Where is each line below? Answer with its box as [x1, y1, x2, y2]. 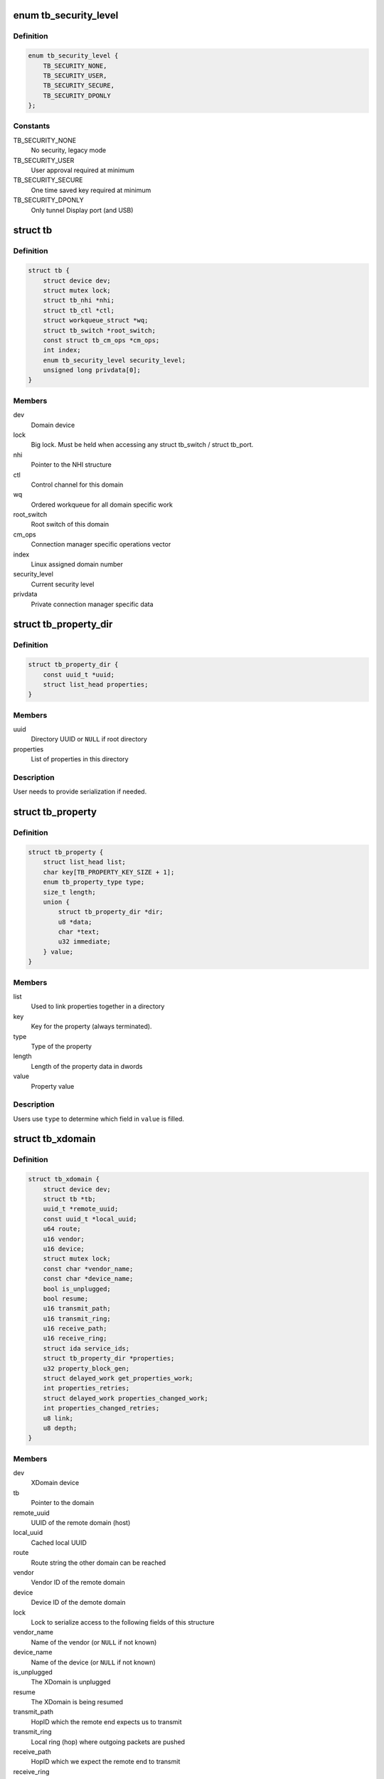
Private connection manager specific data [31, 600, 154, 608]
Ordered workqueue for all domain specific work [31, 500, 174, 509]
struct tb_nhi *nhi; [43, 296, 115, 305]
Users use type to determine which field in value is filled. [13, 1114, 185, 1123]
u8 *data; [58, 918, 92, 926]
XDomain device [31, 1479, 80, 1487]
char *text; [58, 928, 100, 936]
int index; [43, 346, 81, 354]
